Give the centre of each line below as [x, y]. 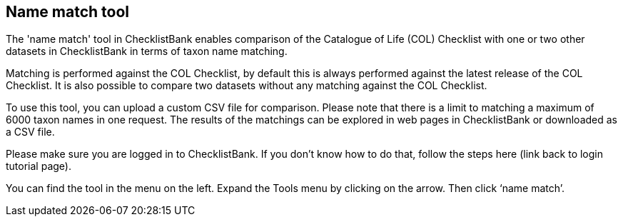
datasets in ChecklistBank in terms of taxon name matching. [147, 51]
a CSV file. [30, 132]
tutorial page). [39, 166]
